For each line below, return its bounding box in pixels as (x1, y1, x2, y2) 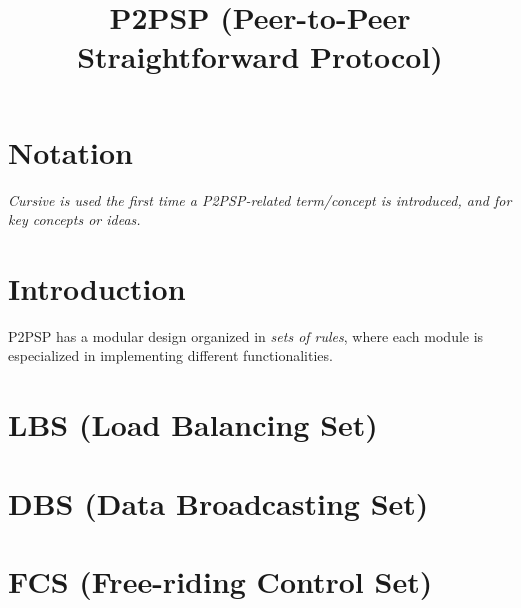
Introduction (8, 267, 186, 308)
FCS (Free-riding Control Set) (8, 560, 433, 601)
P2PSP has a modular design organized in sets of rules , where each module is (8, 325, 484, 346)
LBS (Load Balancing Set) (8, 404, 378, 445)
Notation (8, 131, 133, 172)
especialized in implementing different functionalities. (8, 345, 333, 366)
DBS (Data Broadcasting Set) (8, 482, 429, 523)
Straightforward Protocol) (77, 36, 443, 77)
